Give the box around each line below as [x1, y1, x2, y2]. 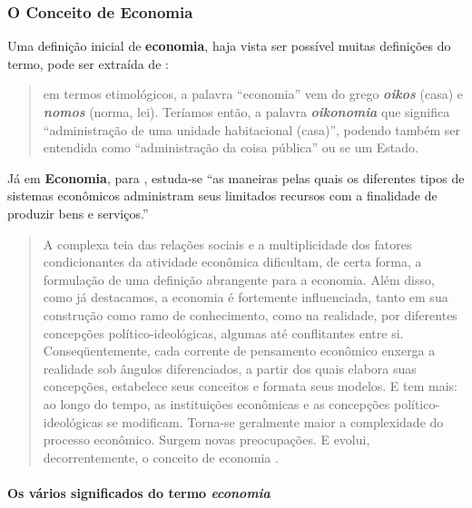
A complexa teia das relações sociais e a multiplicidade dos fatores [43, 234, 412, 253]
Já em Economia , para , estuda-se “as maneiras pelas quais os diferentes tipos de [7, 168, 465, 187]
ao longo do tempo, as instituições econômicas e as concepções [43, 394, 390, 413]
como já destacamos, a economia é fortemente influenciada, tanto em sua [43, 288, 448, 307]
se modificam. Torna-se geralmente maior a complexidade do [106, 412, 444, 431]
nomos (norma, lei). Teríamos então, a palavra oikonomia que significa [43, 103, 450, 121]
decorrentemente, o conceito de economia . [43, 447, 279, 466]
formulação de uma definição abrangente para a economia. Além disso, [43, 269, 435, 288]
